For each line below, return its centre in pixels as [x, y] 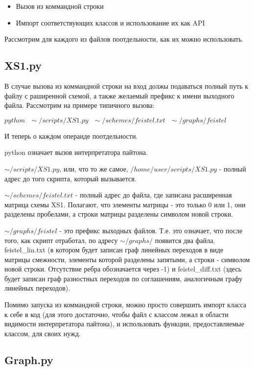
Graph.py [29, 359]
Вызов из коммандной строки [60, 6]
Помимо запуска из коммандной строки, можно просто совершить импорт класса [126, 305]
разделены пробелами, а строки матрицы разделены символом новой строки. [119, 214]
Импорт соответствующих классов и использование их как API [110, 22]
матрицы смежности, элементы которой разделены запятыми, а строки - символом [127, 259]
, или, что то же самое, [94, 168]
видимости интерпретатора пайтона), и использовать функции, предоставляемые [124, 324]
